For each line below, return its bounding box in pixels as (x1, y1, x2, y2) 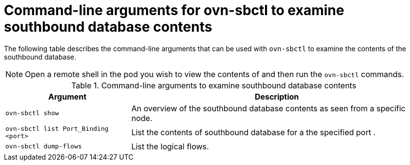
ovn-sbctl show (5, 109, 59, 117)
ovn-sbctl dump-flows (5, 143, 82, 150)
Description (254, 91, 299, 102)
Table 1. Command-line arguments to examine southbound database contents (71, 80, 356, 90)
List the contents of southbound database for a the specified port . (131, 127, 376, 137)
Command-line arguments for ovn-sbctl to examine (4, 2, 345, 19)
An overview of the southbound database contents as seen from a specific (131, 103, 406, 113)
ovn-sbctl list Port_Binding (5, 124, 109, 132)
